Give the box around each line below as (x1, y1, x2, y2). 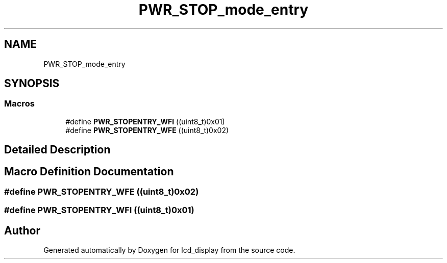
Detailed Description (4, 143, 111, 156)
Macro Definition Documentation (4, 165, 174, 178)
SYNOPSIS (4, 77, 60, 90)
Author (4, 224, 40, 237)
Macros (4, 98, 35, 109)
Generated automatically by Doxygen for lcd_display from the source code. (43, 246, 295, 255)
